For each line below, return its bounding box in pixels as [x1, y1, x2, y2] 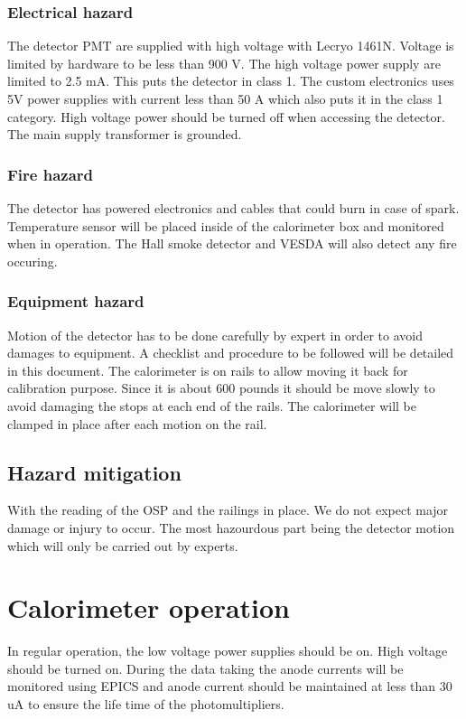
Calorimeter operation [7, 589, 291, 626]
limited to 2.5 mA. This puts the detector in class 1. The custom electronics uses [7, 71, 454, 90]
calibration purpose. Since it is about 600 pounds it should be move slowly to [7, 378, 435, 397]
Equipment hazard [7, 290, 144, 313]
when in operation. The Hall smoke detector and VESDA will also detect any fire [7, 234, 457, 253]
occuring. [7, 251, 58, 270]
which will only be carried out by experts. [7, 536, 238, 555]
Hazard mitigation [7, 458, 182, 486]
